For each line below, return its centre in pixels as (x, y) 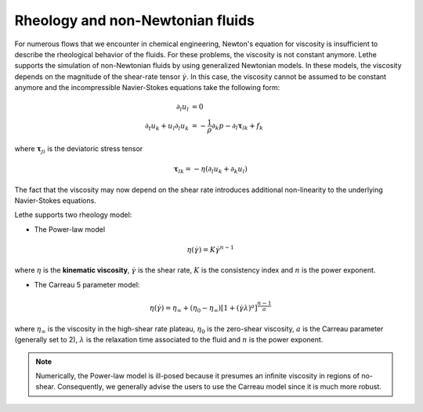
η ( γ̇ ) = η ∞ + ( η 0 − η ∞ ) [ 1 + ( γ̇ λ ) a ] (203, 309)
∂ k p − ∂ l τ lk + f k (238, 127)
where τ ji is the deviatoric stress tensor (79, 149)
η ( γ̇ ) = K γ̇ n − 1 (210, 249)
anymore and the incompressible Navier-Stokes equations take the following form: (147, 88)
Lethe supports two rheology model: (73, 215)
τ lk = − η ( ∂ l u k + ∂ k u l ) (211, 170)
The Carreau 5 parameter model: (87, 284)
